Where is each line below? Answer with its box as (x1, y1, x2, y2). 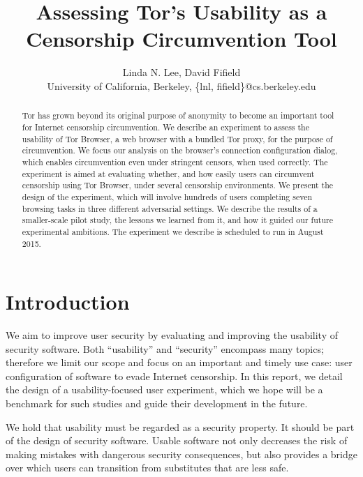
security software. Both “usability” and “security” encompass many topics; (6, 341, 324, 356)
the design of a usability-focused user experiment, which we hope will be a (6, 382, 323, 397)
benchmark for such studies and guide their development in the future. (6, 396, 308, 411)
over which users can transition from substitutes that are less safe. (6, 460, 289, 475)
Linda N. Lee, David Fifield (122, 65, 241, 79)
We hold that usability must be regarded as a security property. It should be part (6, 419, 355, 434)
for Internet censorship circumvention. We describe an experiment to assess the (22, 121, 309, 132)
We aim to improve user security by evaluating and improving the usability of (6, 328, 339, 342)
